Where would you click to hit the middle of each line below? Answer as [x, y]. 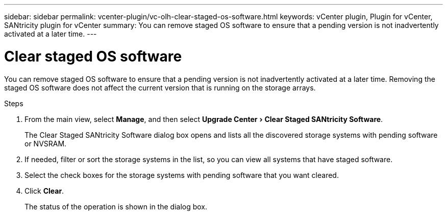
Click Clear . [44, 191]
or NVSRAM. [46, 143]
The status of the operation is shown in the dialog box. [116, 206]
